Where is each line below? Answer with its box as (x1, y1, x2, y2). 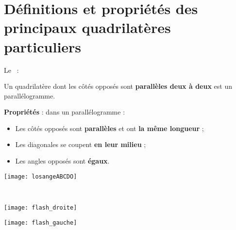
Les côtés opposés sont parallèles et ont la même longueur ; (15, 123, 204, 133)
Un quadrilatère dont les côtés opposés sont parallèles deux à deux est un (4, 81, 232, 91)
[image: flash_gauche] (4, 219, 77, 226)
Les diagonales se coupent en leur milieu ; (15, 139, 146, 149)
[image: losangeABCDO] (4, 173, 77, 180)
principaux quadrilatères (4, 17, 171, 37)
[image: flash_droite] (4, 204, 77, 211)
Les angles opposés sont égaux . (15, 156, 110, 166)
